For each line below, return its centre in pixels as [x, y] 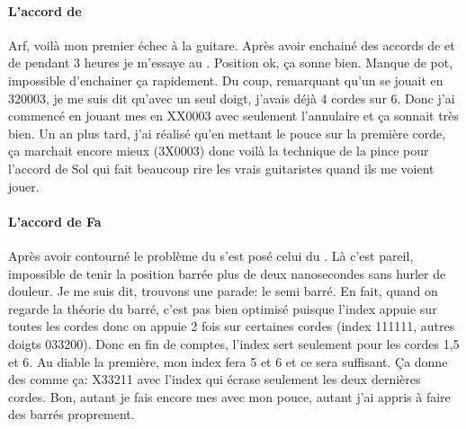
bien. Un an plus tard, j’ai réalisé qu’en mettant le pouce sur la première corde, [227, 133]
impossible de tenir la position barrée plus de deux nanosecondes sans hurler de [227, 273]
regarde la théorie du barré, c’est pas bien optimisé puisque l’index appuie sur [223, 308]
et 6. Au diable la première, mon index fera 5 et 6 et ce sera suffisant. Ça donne [228, 361]
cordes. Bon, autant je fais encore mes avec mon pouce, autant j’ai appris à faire [229, 396]
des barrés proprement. [72, 414]
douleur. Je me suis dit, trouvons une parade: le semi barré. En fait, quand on [223, 291]
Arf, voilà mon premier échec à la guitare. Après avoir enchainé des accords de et [232, 45]
